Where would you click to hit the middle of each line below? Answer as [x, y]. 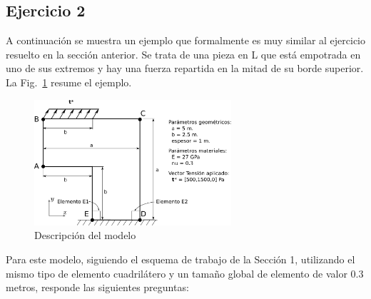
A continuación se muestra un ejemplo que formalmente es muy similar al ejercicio [186, 40]
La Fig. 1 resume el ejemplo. [69, 82]
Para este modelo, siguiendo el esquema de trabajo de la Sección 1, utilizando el [181, 259]
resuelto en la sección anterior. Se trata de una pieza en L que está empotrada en [183, 54]
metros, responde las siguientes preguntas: [97, 287]
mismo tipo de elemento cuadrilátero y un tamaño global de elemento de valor [177, 273]
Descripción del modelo [85, 235]
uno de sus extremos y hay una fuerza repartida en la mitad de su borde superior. [185, 68]
